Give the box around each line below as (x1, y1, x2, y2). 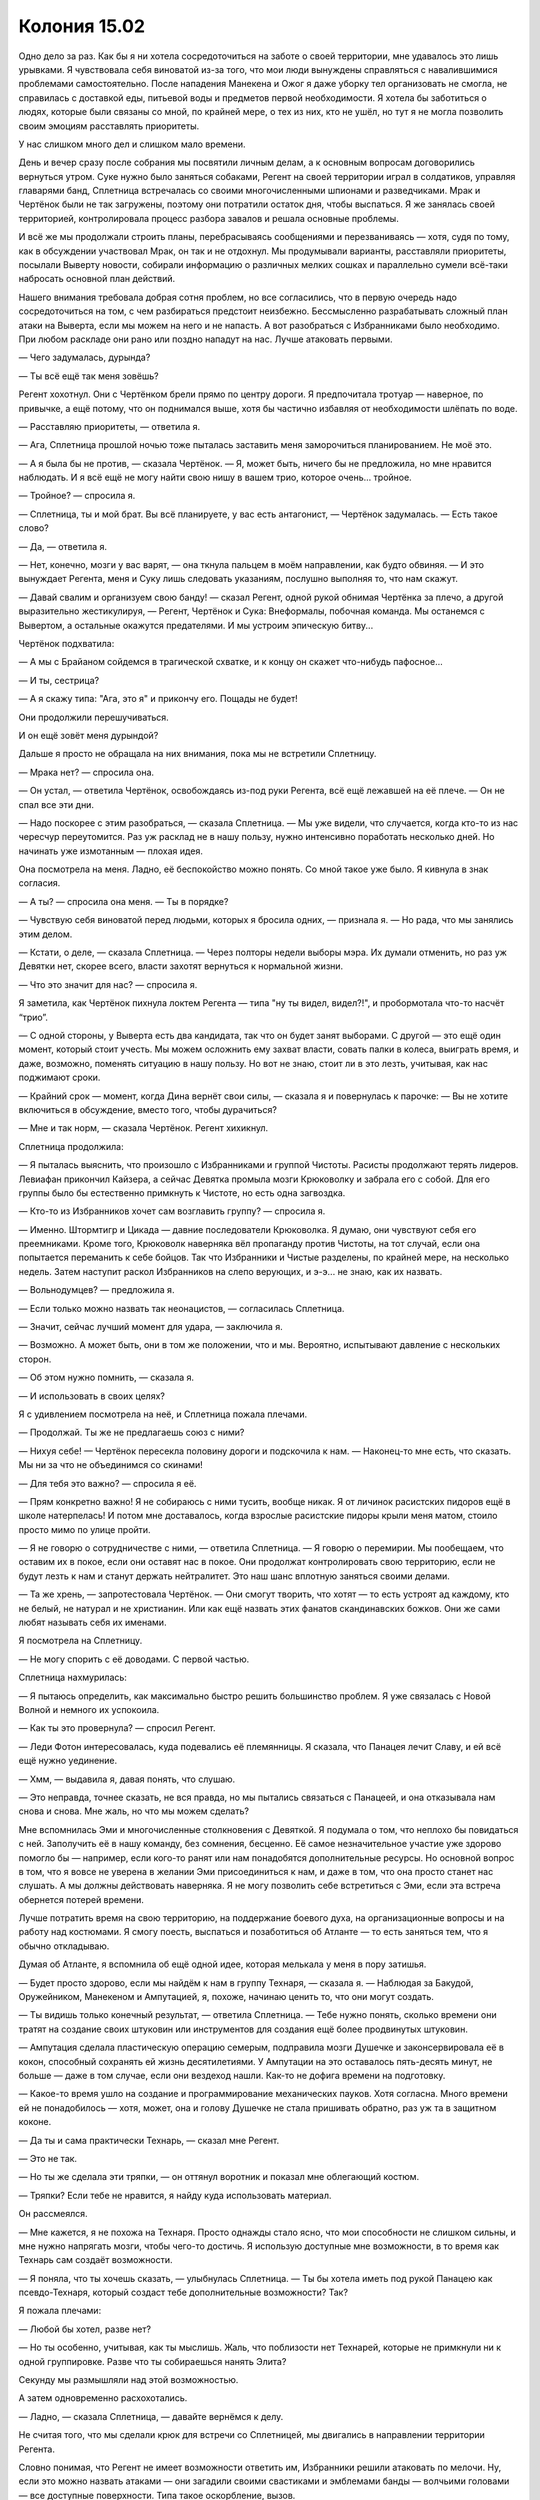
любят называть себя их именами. (18, 1616, 167, 1629)
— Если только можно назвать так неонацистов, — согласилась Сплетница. (18, 1302, 345, 1314)
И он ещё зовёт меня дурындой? (18, 729, 159, 741)
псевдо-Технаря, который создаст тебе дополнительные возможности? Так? (18, 2286, 349, 2299)
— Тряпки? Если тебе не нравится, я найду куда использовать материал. (18, 2189, 332, 2201)
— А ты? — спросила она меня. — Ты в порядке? (18, 895, 229, 907)
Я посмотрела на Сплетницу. (18, 1635, 143, 1647)
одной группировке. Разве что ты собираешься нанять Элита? (18, 2355, 287, 2367)
